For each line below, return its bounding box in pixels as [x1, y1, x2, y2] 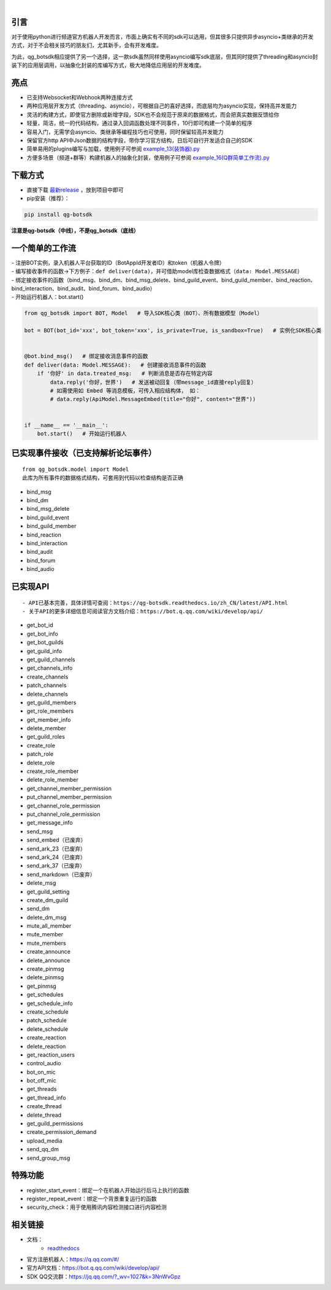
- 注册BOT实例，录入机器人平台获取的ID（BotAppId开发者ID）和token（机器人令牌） [11, 258, 225, 266]
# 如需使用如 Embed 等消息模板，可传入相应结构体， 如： [50, 387, 201, 394]
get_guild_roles [26, 733, 66, 740]
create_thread [26, 1103, 62, 1110]
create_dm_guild [26, 896, 69, 904]
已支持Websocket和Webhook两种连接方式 [26, 93, 133, 101]
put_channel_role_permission [26, 810, 101, 818]
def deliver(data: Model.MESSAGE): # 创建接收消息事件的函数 [24, 361, 207, 368]
